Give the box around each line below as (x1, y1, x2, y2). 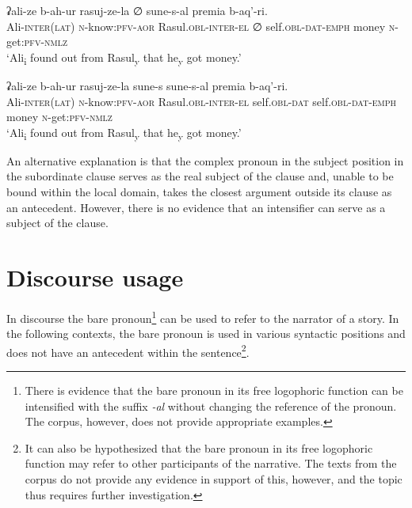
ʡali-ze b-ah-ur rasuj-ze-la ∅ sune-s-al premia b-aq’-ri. (6, 2, 268, 18)
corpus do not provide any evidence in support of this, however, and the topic (25, 470, 402, 487)
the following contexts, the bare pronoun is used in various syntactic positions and (6, 325, 406, 342)
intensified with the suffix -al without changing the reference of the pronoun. (25, 397, 397, 414)
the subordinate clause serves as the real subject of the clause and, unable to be (6, 168, 394, 184)
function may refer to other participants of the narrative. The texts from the (25, 455, 397, 472)
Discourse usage (6, 260, 184, 293)
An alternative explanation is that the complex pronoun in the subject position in (6, 152, 404, 169)
